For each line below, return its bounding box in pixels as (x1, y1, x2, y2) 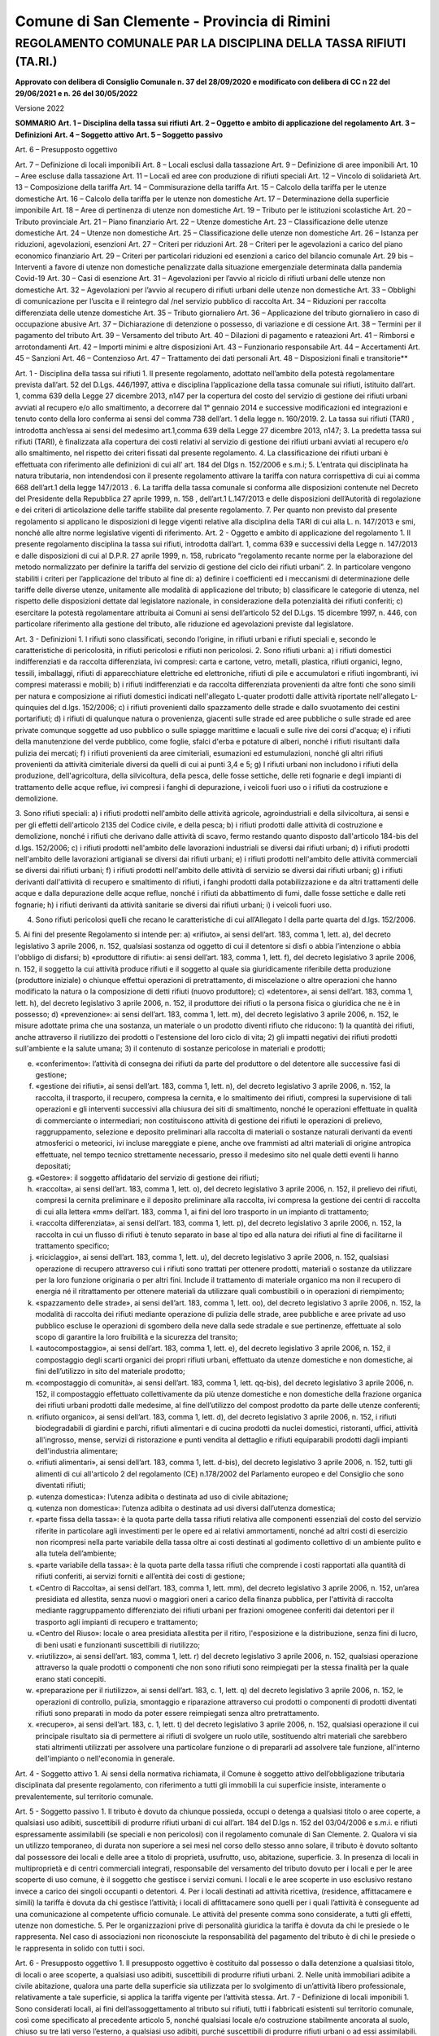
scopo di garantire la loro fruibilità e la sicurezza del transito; (35, 1332, 238, 1342)
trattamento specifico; (35, 1240, 110, 1250)
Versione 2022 (15, 103, 65, 113)
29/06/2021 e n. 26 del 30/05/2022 (15, 88, 138, 98)
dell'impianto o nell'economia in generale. (35, 1753, 175, 1763)
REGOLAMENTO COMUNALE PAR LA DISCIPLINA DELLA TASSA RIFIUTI (15, 36, 406, 50)
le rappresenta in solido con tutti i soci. (15, 1943, 146, 1953)
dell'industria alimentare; (35, 1446, 119, 1455)
